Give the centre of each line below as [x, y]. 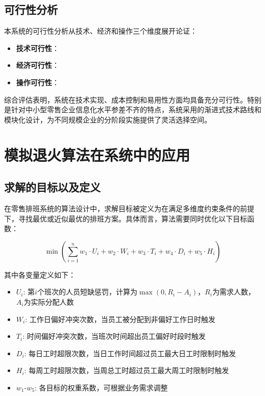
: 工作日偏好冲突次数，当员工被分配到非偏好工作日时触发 [120, 319]
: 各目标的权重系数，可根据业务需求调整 [101, 387]
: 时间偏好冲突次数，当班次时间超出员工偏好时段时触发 [114, 336]
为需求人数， [234, 292]
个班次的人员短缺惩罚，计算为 [87, 292]
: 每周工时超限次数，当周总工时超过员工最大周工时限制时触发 [127, 370]
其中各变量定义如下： [40, 274]
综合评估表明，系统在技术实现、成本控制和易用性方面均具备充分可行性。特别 [133, 99]
